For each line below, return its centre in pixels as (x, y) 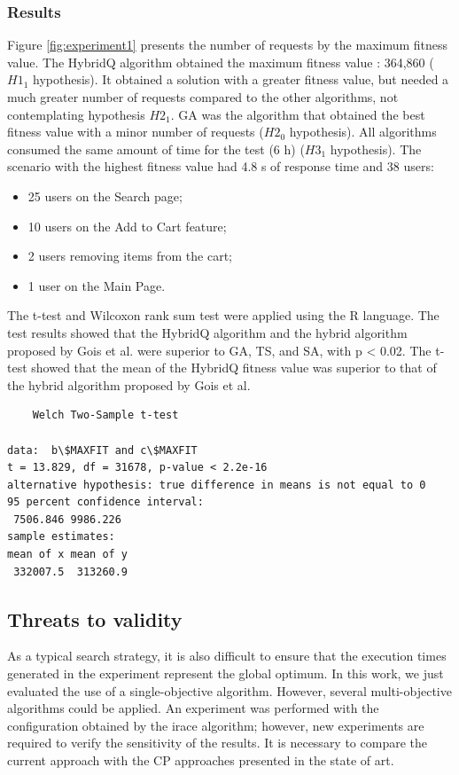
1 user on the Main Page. (97, 285)
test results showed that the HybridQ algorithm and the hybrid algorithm (207, 332)
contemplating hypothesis (76, 114)
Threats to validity (95, 618)
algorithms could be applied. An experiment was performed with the (193, 708)
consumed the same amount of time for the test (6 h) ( (156, 149)
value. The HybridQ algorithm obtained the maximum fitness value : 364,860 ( (221, 62)
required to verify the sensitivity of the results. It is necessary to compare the (218, 743)
